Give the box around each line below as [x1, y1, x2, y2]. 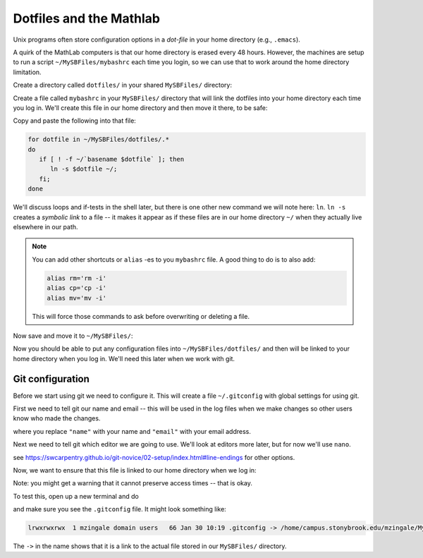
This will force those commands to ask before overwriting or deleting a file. [32, 312, 250, 320]
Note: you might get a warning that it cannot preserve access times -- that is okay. [13, 479, 253, 487]
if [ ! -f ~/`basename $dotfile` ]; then [39, 155, 185, 164]
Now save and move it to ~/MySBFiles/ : [13, 332, 133, 340]
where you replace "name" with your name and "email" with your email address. [13, 427, 252, 435]
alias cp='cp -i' [47, 284, 107, 292]
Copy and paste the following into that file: [13, 116, 137, 125]
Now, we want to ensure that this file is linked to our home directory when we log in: [13, 466, 257, 474]
